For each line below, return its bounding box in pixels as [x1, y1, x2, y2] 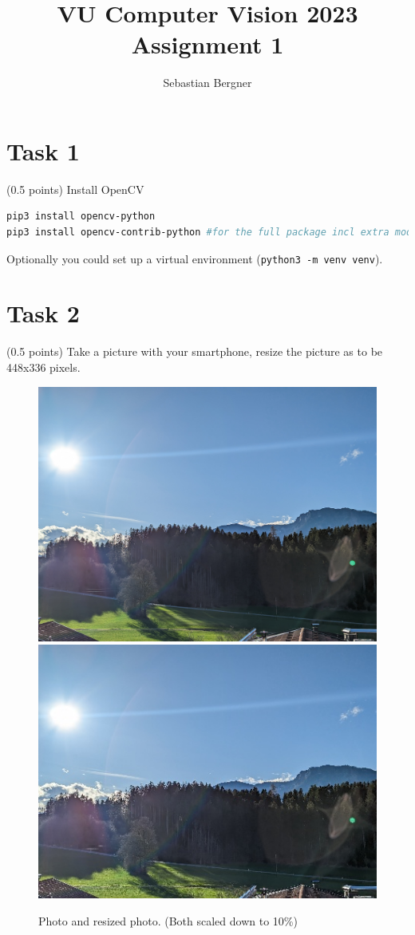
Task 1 [6, 134, 80, 167]
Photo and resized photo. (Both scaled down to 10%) [38, 913, 298, 929]
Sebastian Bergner [163, 74, 252, 91]
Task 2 [6, 297, 80, 329]
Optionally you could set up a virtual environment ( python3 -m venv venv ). [6, 250, 383, 266]
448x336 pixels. [6, 359, 81, 375]
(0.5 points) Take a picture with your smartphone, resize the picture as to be [6, 343, 383, 360]
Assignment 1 [131, 28, 284, 61]
